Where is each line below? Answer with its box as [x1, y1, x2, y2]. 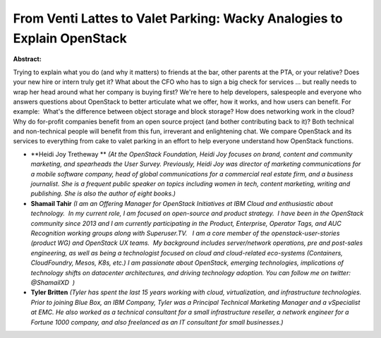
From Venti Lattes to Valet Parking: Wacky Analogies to [13, 11, 343, 26]
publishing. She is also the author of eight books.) [30, 189, 176, 198]
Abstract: [13, 55, 42, 64]
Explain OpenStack [13, 30, 127, 46]
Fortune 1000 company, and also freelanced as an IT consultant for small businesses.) [30, 318, 284, 326]
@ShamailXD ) [30, 278, 75, 286]
